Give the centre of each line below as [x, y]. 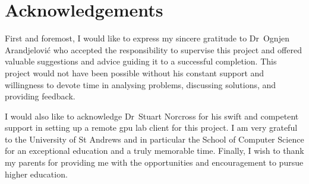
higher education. [36, 174]
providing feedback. [40, 96]
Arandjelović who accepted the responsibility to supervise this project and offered [153, 49]
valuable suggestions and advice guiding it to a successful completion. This [141, 61]
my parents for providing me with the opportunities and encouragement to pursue [154, 162]
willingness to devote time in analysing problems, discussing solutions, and [141, 84]
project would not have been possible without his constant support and [135, 72]
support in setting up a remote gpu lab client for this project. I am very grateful [151, 127]
